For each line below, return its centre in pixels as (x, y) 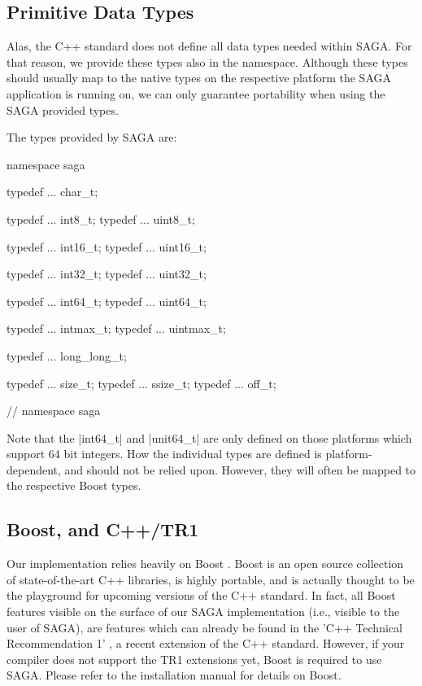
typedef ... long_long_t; (67, 355)
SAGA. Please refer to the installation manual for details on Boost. (174, 675)
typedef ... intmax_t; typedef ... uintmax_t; (116, 328)
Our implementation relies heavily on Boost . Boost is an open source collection (205, 564)
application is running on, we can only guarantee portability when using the (196, 93)
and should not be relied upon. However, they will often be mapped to (240, 469)
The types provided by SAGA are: (92, 137)
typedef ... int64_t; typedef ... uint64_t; (107, 301)
